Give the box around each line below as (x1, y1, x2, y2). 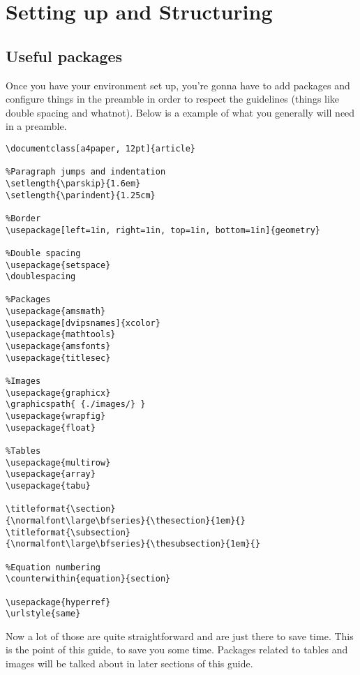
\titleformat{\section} (6, 504, 116, 514)
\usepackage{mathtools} (6, 329, 116, 340)
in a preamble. (6, 119, 67, 133)
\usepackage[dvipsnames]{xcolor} (6, 318, 160, 328)
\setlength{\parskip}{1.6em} (6, 178, 141, 188)
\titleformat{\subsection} (6, 527, 130, 537)
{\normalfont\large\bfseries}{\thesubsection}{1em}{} (6, 539, 261, 549)
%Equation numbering (6, 562, 101, 572)
